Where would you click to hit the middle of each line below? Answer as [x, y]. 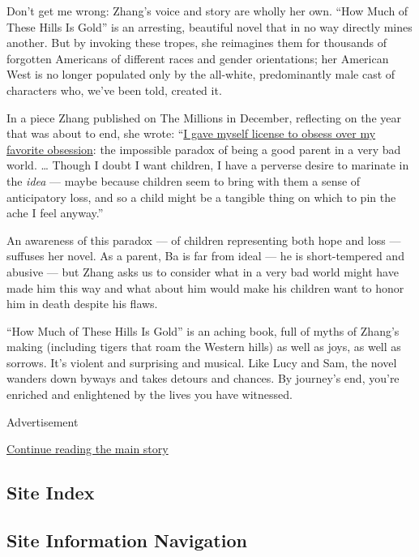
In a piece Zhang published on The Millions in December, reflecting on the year [204, 117]
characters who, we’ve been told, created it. [114, 90]
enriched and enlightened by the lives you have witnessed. [150, 394]
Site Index [51, 493]
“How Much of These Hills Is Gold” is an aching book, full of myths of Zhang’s [203, 330]
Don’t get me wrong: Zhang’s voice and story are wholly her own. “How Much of [207, 11]
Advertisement [43, 421]
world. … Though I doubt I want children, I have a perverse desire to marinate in [208, 165]
